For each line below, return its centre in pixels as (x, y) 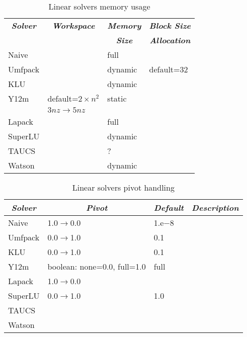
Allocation (170, 40)
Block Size (170, 25)
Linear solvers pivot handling (123, 187)
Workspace (73, 25)
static (117, 98)
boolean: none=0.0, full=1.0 (97, 266)
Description (215, 207)
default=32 (169, 69)
